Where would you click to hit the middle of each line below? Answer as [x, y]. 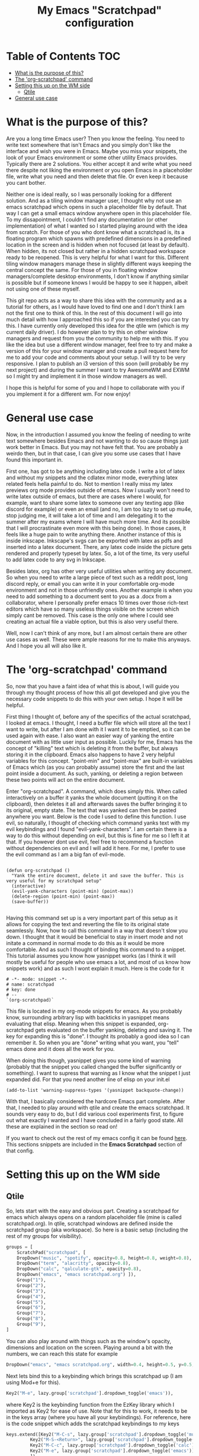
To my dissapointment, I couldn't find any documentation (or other [87, 219]
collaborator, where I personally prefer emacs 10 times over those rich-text [97, 602]
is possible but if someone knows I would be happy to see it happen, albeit [97, 282]
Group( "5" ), [31, 1302]
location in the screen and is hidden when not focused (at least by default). [98, 245]
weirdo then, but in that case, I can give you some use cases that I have [93, 453]
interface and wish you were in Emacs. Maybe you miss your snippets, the [97, 151]
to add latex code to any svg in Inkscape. [56, 560]
